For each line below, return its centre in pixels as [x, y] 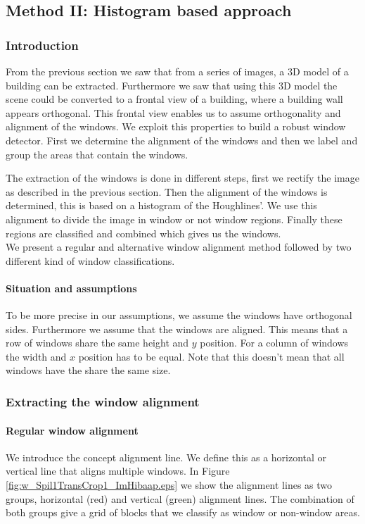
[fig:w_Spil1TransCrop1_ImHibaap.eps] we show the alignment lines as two [169, 484]
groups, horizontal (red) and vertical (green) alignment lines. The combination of [180, 498]
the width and [36, 356]
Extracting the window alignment [103, 401]
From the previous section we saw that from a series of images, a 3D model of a [177, 71]
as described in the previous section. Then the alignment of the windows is [167, 191]
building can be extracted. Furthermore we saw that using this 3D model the [172, 85]
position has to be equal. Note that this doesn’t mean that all [211, 356]
